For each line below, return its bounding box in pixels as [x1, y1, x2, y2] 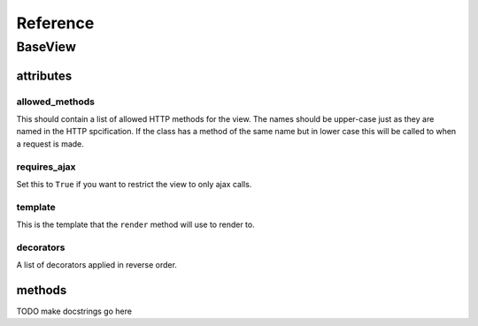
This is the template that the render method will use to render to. [16, 219, 256, 230]
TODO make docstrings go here [16, 306, 133, 317]
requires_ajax [16, 160, 76, 172]
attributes [16, 68, 73, 83]
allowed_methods [16, 95, 95, 108]
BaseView [16, 39, 77, 55]
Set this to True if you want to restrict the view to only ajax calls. [16, 178, 252, 189]
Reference [16, 13, 95, 33]
